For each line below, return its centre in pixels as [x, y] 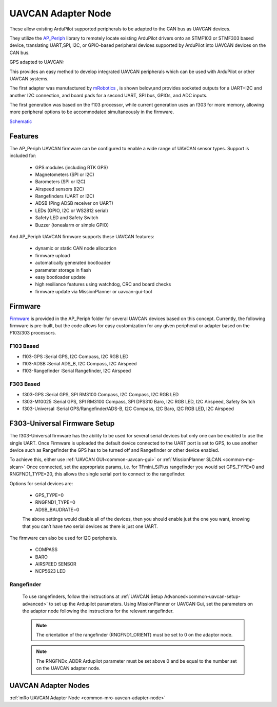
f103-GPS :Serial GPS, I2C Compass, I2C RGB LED [75, 356]
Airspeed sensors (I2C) [60, 189]
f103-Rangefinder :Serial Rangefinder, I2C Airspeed [77, 371]
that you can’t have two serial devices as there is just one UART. [90, 526]
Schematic [21, 121]
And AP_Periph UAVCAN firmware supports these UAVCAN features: [82, 237]
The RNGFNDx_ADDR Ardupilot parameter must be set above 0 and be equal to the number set [136, 661]
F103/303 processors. [33, 333]
